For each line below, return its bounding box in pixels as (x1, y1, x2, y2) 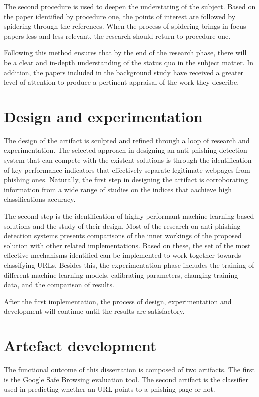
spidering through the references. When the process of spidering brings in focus (4, 21, 246, 31)
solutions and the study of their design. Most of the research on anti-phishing (4, 220, 241, 231)
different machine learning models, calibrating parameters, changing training (4, 269, 238, 280)
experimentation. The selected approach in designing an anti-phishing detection (4, 145, 247, 155)
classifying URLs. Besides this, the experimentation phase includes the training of (4, 260, 254, 270)
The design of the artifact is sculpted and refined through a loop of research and (4, 135, 250, 145)
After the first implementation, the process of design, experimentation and (4, 296, 232, 306)
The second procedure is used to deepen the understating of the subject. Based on (4, 1, 256, 11)
